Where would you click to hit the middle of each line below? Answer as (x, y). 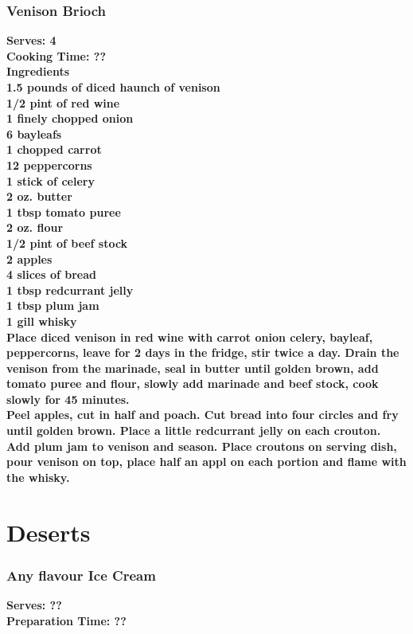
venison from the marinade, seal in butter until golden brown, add (193, 368)
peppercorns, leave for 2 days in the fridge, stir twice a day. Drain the (203, 352)
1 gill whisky (42, 321)
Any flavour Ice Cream (81, 575)
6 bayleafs (34, 133)
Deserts (49, 532)
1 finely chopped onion (70, 118)
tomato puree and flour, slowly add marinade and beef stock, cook (193, 384)
